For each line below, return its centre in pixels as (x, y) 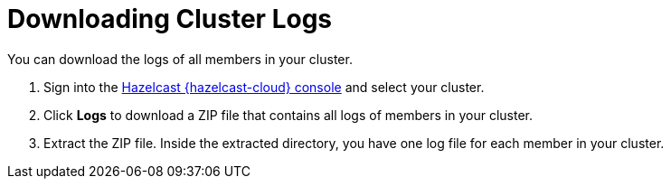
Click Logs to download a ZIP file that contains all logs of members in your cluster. (288, 115)
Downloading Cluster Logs (170, 19)
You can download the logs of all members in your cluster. (180, 59)
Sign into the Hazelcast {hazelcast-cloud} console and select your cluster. (264, 87)
